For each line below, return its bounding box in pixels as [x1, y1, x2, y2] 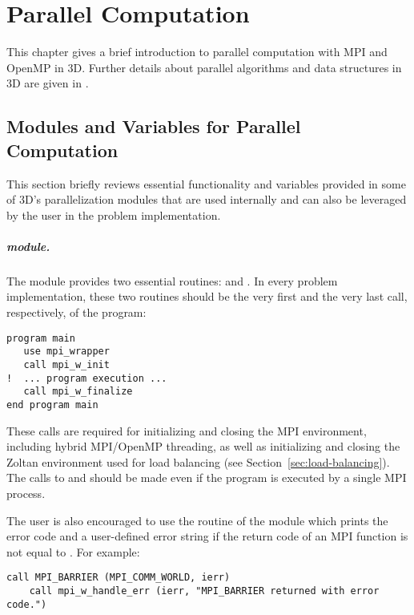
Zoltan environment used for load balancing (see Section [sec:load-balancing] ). [6, 453, 390, 470]
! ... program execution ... [6, 372, 167, 384]
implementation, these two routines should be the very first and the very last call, [6, 288, 408, 305]
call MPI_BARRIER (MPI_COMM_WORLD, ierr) [6, 572, 231, 584]
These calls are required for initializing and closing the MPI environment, [6, 422, 367, 439]
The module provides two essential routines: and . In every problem [6, 272, 338, 289]
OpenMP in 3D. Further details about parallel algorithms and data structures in [6, 59, 402, 75]
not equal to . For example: [6, 543, 140, 560]
